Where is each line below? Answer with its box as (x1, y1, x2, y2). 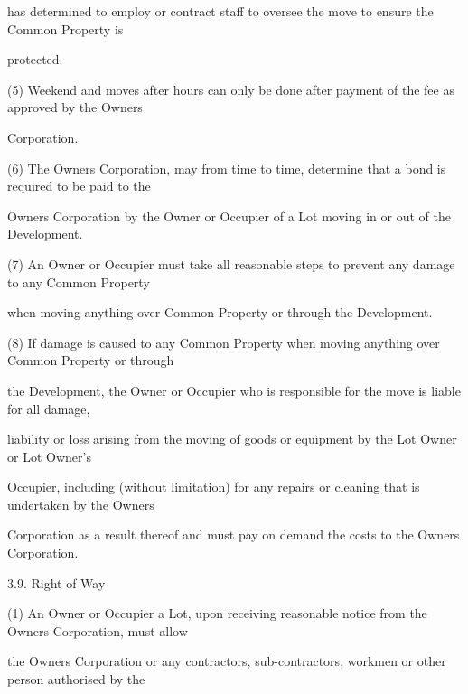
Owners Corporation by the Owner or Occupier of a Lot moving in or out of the (7, 206, 451, 225)
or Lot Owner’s (7, 446, 91, 465)
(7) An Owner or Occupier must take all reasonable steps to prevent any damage (7, 254, 455, 273)
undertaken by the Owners (7, 494, 154, 513)
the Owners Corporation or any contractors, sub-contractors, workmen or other (7, 652, 446, 671)
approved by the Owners (7, 98, 143, 117)
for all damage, (7, 399, 90, 417)
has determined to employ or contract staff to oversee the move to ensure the (7, 2, 434, 20)
